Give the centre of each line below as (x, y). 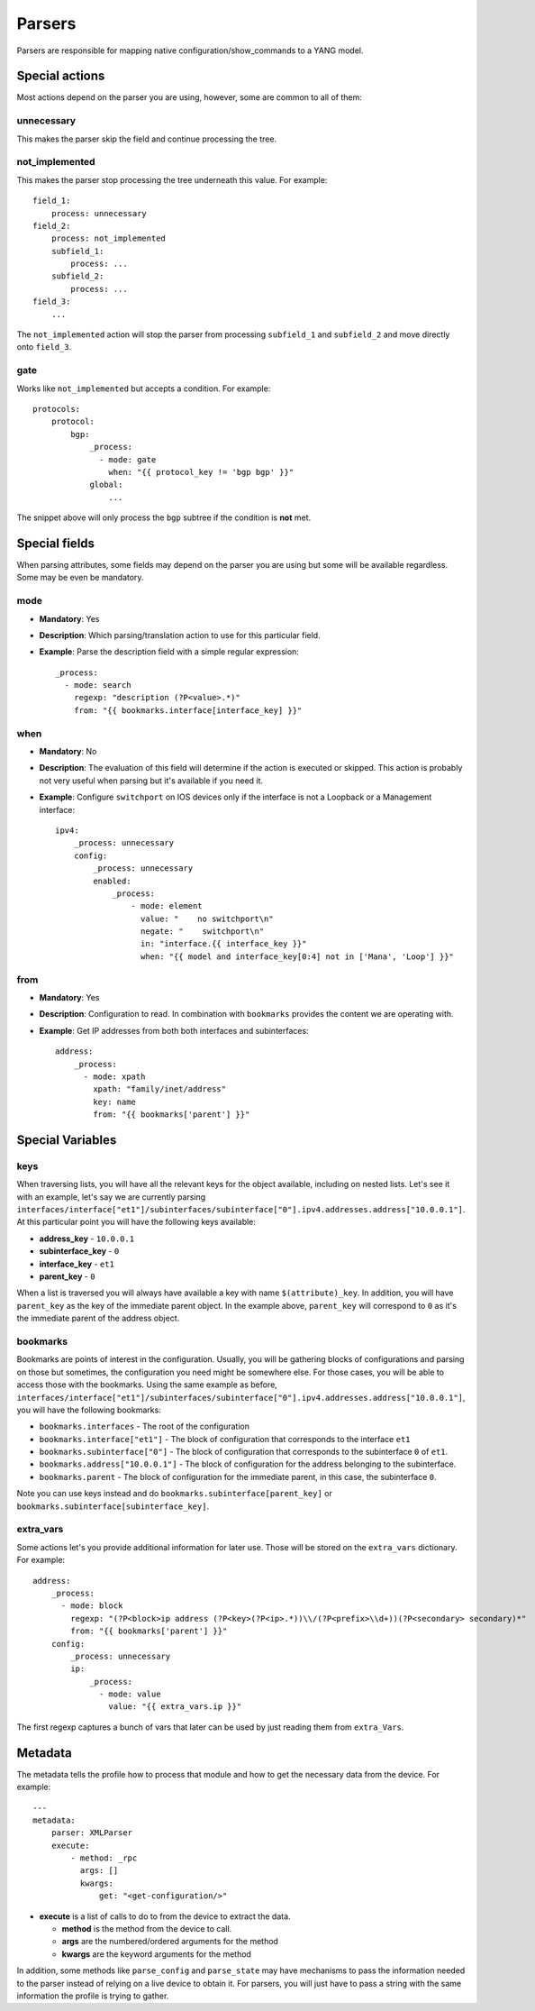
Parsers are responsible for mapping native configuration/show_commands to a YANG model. (190, 50)
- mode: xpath (114, 1076)
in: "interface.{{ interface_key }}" (223, 944)
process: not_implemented (109, 238)
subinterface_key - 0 (79, 1251)
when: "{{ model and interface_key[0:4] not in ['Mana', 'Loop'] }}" (297, 956)
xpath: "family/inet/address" (160, 1089)
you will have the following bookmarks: (89, 1410)
